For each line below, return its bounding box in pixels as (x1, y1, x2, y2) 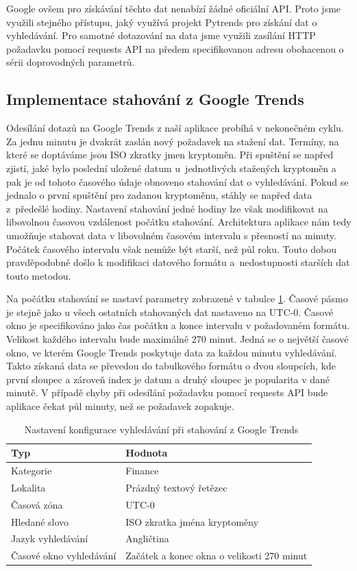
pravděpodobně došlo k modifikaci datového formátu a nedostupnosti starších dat (6, 255, 350, 269)
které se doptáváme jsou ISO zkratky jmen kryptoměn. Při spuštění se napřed (6, 147, 334, 162)
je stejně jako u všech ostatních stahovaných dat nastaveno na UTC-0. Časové (6, 304, 334, 319)
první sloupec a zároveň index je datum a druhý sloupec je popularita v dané (6, 372, 330, 386)
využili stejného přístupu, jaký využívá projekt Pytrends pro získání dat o (6, 14, 317, 29)
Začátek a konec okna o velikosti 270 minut (125, 548, 308, 563)
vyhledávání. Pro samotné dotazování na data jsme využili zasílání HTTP (6, 28, 316, 42)
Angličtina (125, 531, 169, 546)
